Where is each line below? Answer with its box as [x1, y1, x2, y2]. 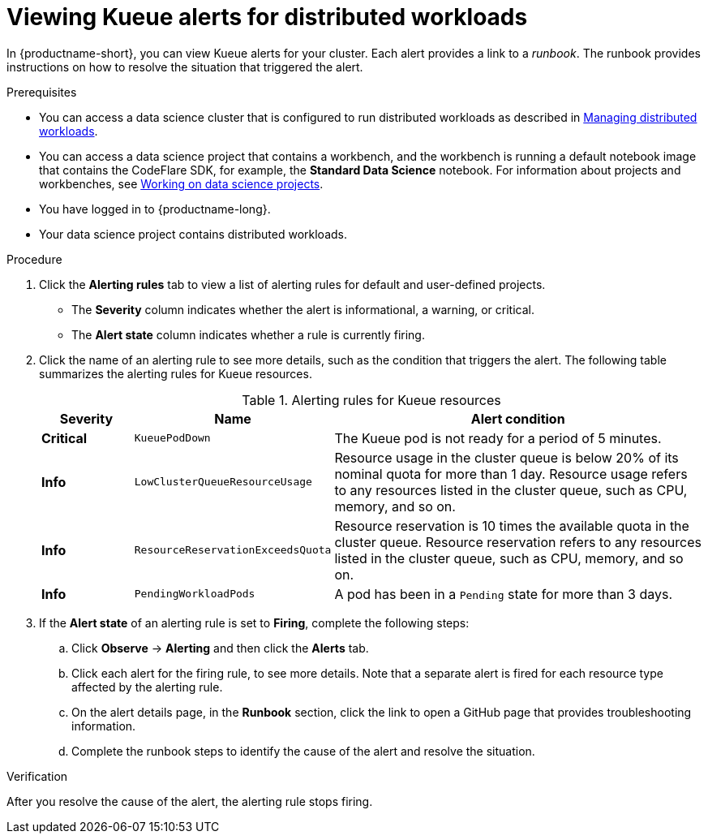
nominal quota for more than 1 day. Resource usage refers [334, 465, 688, 482]
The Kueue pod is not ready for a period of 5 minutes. [334, 429, 662, 446]
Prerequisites [6, 84, 77, 99]
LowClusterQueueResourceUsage [134, 476, 312, 489]
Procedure [6, 252, 62, 266]
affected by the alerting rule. [71, 679, 223, 694]
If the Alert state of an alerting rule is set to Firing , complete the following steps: [39, 615, 470, 630]
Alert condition [470, 410, 565, 427]
